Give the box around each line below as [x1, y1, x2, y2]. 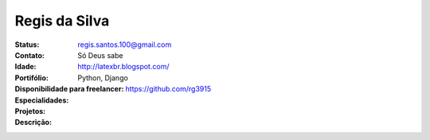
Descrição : [14, 118, 52, 127]
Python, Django [77, 72, 129, 83]
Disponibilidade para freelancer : [14, 84, 124, 94]
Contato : [14, 50, 45, 60]
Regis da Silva [14, 12, 110, 29]
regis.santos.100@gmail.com [77, 40, 172, 49]
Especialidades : [14, 95, 69, 105]
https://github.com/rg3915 [125, 84, 211, 94]
